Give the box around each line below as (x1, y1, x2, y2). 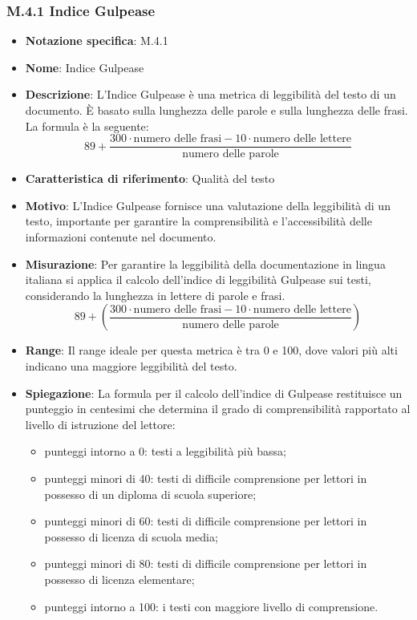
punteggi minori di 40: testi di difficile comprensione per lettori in (44, 469, 367, 486)
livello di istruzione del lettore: (25, 415, 176, 432)
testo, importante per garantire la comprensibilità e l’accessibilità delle (25, 213, 372, 229)
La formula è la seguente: (25, 117, 149, 134)
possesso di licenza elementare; (44, 570, 195, 587)
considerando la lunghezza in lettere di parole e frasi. (25, 286, 285, 303)
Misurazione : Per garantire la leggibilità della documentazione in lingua (25, 255, 386, 272)
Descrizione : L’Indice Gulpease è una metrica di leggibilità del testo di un (25, 86, 396, 103)
